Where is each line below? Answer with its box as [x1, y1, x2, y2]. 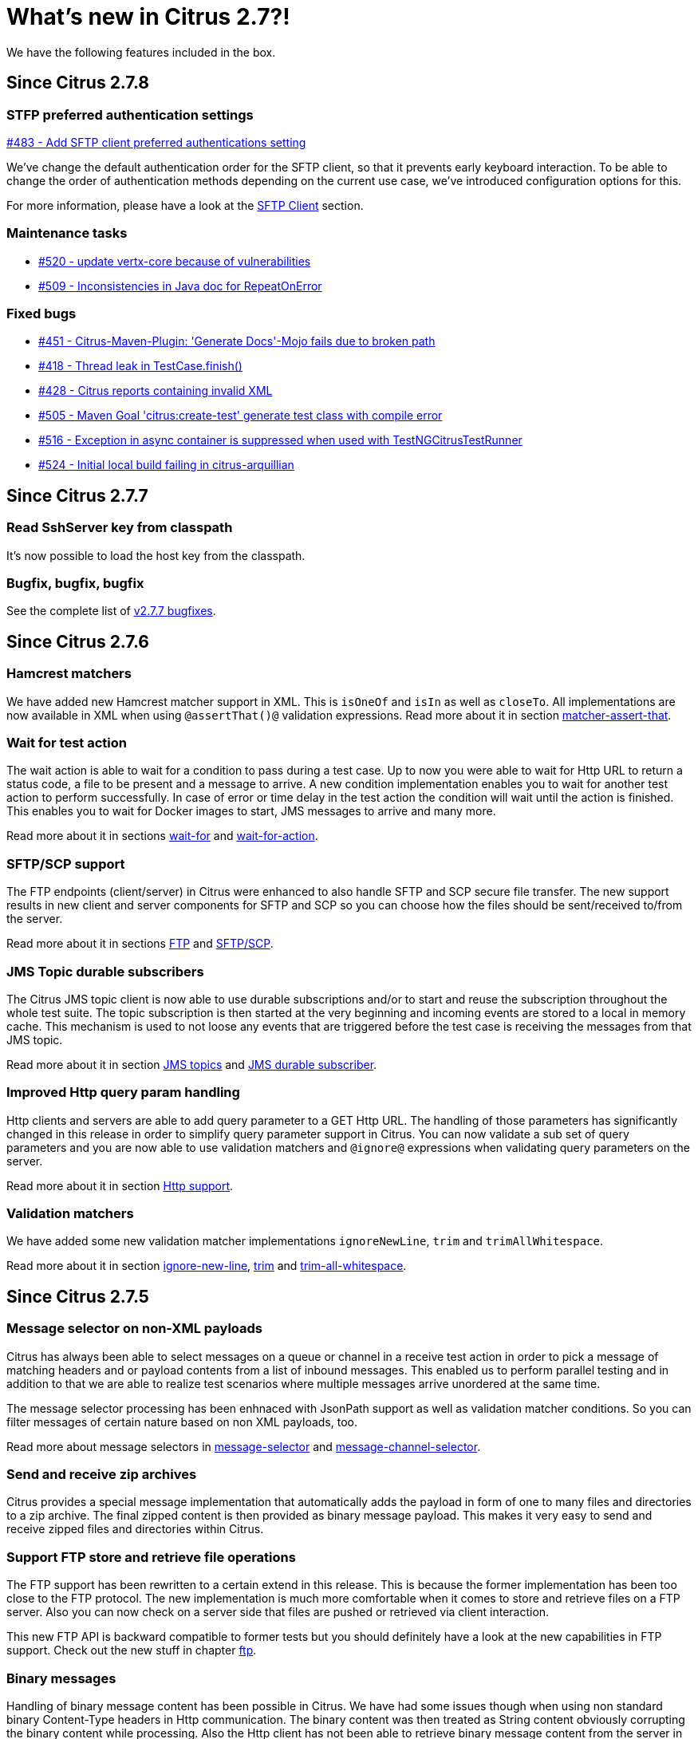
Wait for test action [6, 735, 127, 751]
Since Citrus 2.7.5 [6, 1286, 149, 1307]
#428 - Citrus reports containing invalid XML [38, 384, 273, 398]
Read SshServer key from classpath [6, 519, 233, 536]
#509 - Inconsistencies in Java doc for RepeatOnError [38, 278, 322, 293]
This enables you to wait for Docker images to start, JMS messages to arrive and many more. [6, 804, 496, 818]
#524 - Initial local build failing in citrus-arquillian [38, 458, 294, 472]
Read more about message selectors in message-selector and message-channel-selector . [6, 1439, 481, 1453]
